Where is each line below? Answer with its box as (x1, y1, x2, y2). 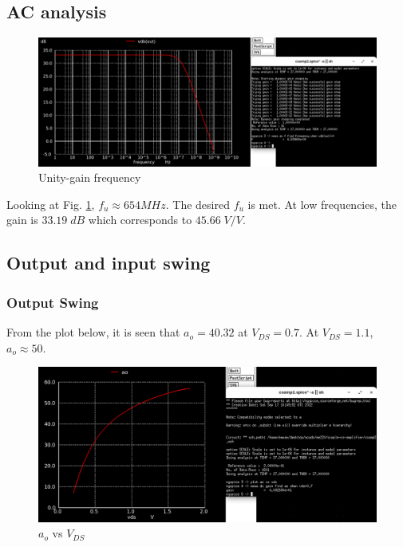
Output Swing (6, 292, 99, 312)
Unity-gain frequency (38, 169, 141, 186)
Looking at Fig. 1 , (6, 195, 95, 212)
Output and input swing (6, 250, 211, 275)
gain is (6, 211, 38, 228)
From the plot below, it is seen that (6, 324, 180, 340)
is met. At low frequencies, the (247, 195, 397, 212)
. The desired (165, 195, 230, 212)
